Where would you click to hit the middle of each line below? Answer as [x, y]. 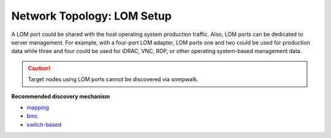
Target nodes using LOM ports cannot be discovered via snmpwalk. [113, 79]
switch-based [44, 125]
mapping [38, 107]
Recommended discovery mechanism [61, 96]
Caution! [39, 68]
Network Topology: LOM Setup [91, 16]
